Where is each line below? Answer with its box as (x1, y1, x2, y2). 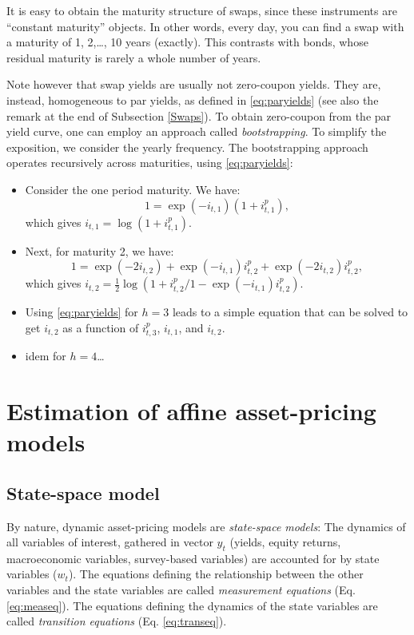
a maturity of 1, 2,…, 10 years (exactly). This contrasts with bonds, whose (6, 34, 368, 50)
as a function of (62, 319, 139, 335)
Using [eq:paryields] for (25, 304, 138, 320)
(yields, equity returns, (229, 534, 341, 550)
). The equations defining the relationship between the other (68, 566, 364, 582)
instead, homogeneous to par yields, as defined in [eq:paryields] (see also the (6, 91, 379, 108)
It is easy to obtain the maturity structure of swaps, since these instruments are (6, 2, 397, 18)
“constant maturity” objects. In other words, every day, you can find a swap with (6, 18, 404, 34)
